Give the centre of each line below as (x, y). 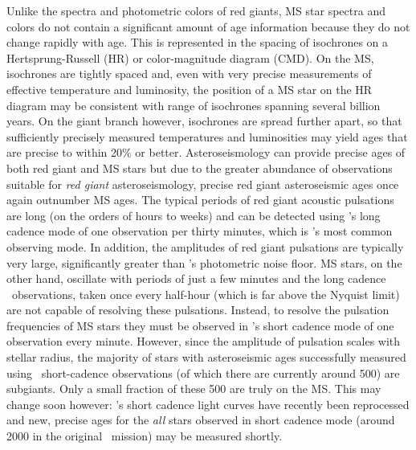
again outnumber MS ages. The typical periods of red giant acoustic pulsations (200, 200)
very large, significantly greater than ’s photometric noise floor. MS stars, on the (204, 262)
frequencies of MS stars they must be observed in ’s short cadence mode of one (200, 325)
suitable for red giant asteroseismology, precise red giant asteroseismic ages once (203, 184)
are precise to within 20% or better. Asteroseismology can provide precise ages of (206, 152)
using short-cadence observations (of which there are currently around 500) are (203, 372)
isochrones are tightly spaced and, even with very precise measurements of (189, 74)
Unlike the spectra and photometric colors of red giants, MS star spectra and (196, 10)
